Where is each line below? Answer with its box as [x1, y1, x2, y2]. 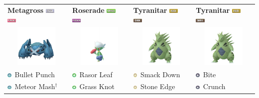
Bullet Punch [14, 69, 55, 79]
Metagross [7, 4, 44, 15]
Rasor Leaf [79, 69, 113, 79]
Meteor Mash [14, 81, 55, 92]
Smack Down [140, 69, 180, 79]
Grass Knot [79, 81, 115, 92]
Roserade [72, 4, 105, 15]
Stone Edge [140, 81, 175, 92]
